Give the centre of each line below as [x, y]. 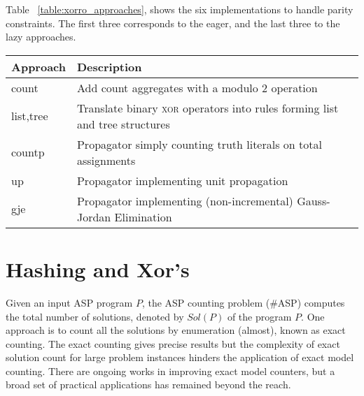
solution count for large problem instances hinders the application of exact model [180, 357]
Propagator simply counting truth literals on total [199, 144]
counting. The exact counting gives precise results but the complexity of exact [173, 343]
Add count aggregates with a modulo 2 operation [197, 87]
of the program [259, 316]
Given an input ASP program [69, 302]
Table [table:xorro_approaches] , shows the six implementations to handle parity [180, 9]
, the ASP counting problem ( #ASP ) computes [243, 302]
